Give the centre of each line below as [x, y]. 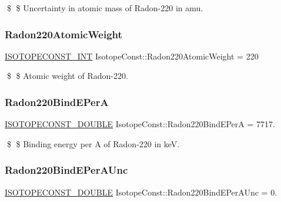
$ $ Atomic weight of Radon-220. [67, 76]
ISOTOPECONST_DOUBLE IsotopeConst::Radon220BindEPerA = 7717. [140, 124]
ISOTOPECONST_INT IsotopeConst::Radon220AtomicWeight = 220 [132, 56]
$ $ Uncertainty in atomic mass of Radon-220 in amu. [105, 8]
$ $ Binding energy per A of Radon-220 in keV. [93, 143]
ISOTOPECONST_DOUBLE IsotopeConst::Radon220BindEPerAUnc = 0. [141, 192]
